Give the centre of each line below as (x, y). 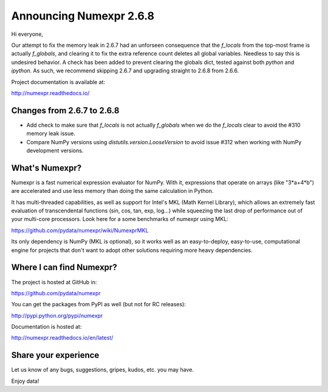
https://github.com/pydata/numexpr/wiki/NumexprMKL (80, 230)
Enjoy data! (25, 381)
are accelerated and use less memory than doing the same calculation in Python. (112, 191)
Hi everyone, (27, 34)
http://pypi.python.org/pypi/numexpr (57, 315)
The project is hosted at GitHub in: (54, 282)
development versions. (55, 150)
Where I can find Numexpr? (64, 268)
